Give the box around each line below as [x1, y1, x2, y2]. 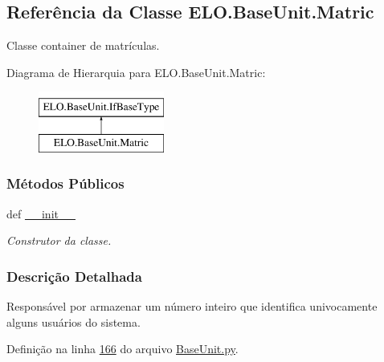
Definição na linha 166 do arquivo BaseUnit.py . [6, 340, 239, 357]
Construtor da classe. [6, 232, 112, 249]
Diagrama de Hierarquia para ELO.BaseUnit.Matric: [6, 63, 266, 80]
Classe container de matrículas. [6, 37, 160, 54]
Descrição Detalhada [6, 266, 142, 286]
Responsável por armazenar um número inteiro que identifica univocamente [6, 298, 378, 315]
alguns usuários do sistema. [6, 313, 141, 330]
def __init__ [6, 205, 76, 222]
